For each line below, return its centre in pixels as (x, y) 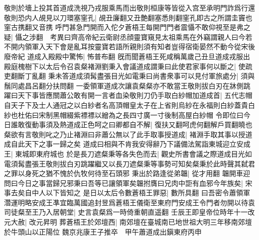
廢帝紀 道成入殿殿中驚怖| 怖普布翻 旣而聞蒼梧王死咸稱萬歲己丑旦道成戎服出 (127, 56)
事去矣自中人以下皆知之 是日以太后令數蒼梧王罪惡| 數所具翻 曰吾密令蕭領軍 (127, 193)
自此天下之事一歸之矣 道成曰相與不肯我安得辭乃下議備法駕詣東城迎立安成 (130, 144)
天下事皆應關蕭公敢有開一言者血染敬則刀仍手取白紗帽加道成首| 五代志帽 (135, 95)
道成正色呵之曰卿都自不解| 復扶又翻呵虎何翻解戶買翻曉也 (159, 124)
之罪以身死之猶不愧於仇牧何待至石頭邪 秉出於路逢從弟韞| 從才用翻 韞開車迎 (127, 173)
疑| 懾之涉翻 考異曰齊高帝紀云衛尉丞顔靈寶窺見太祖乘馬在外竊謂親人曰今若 (128, 37)
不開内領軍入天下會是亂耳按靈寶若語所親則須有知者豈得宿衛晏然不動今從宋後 (129, 46)
